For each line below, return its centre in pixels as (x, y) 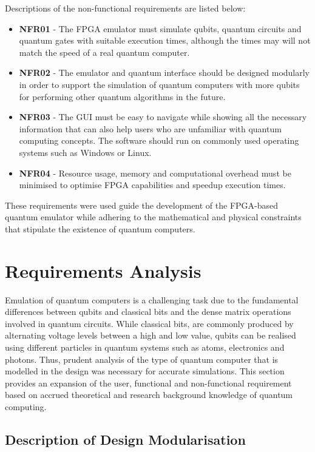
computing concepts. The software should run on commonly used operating (159, 140)
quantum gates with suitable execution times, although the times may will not (165, 40)
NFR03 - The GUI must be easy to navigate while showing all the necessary (163, 117)
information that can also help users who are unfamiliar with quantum (150, 128)
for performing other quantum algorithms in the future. (122, 96)
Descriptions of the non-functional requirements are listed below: (125, 8)
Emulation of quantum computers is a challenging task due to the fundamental (152, 299)
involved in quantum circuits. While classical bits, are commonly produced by (149, 323)
